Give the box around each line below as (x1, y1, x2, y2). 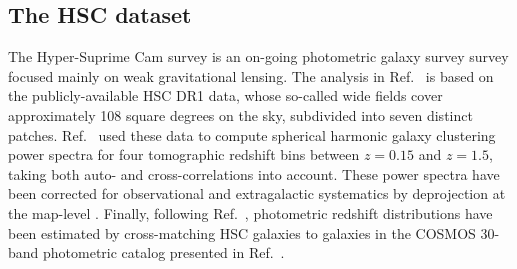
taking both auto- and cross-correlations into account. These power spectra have (8, 163, 500, 184)
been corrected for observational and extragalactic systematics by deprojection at (8, 183, 506, 204)
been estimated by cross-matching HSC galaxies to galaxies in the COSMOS (8, 222, 476, 243)
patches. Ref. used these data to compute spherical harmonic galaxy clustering (8, 124, 496, 145)
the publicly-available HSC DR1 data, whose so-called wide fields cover (8, 85, 443, 106)
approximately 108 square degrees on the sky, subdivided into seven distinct (8, 104, 473, 125)
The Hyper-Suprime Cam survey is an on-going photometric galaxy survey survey (8, 46, 509, 67)
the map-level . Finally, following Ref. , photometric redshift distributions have (8, 202, 493, 223)
